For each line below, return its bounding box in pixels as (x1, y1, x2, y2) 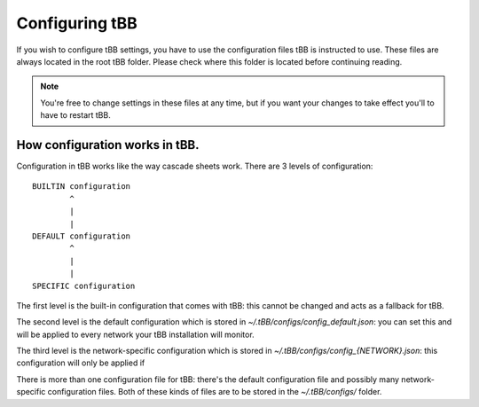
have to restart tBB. (40, 110, 111, 121)
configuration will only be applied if (16, 357, 145, 368)
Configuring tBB (16, 13, 137, 33)
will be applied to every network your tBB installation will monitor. (16, 329, 255, 340)
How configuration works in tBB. (16, 137, 200, 153)
